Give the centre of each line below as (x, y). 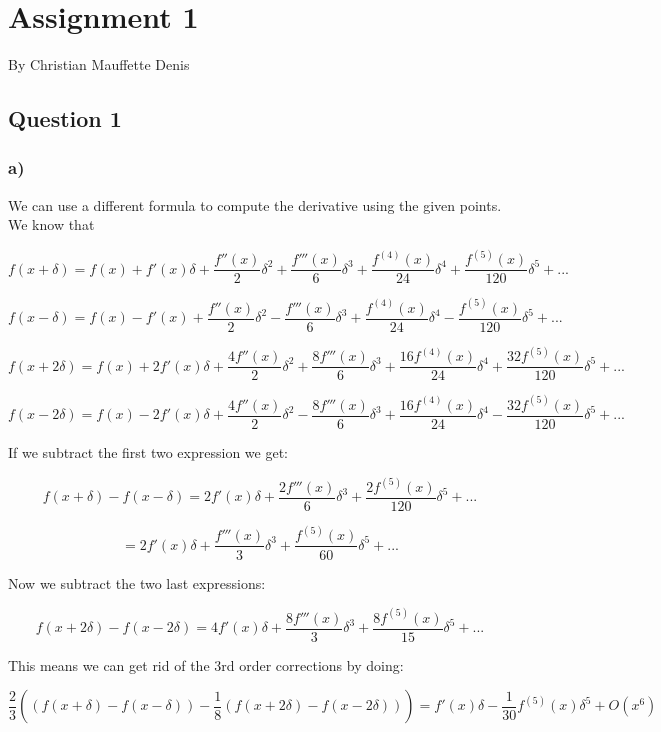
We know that (51, 224)
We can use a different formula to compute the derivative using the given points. (255, 204)
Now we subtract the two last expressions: (137, 582)
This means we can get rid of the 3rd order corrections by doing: (206, 664)
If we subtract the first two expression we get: (148, 451)
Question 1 (65, 118)
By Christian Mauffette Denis (99, 64)
